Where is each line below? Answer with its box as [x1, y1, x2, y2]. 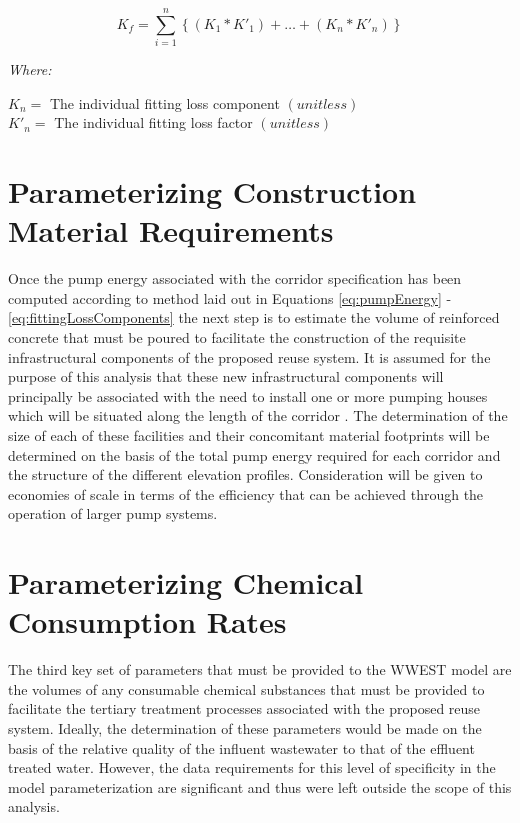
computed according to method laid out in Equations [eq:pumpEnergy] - [8, 287, 452, 308]
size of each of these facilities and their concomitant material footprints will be [8, 424, 490, 445]
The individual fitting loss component [49, 92, 280, 113]
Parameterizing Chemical [8, 562, 364, 603]
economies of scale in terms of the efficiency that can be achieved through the [8, 483, 484, 504]
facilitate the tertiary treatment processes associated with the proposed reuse [8, 698, 481, 719]
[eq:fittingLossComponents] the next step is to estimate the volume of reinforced [8, 307, 500, 328]
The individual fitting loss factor [54, 112, 253, 133]
